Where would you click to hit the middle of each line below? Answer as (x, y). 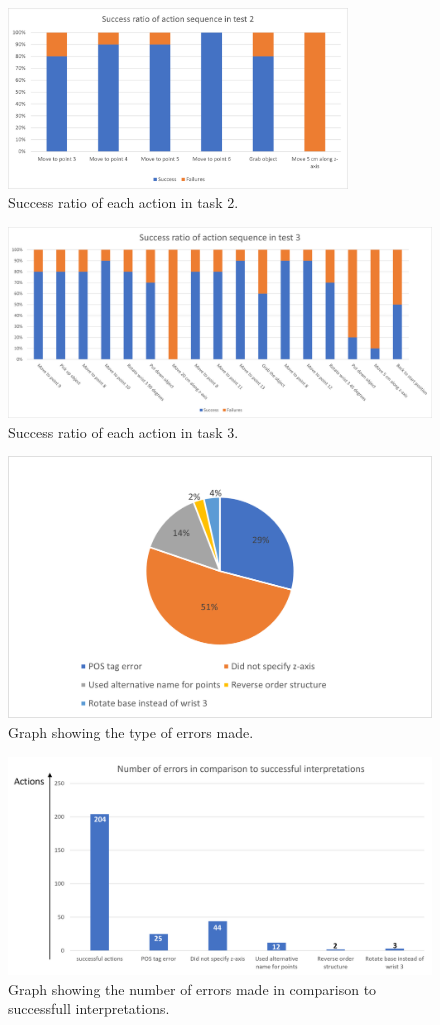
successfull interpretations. (89, 1008)
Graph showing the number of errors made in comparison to (192, 988)
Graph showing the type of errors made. (131, 732)
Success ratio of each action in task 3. (123, 431)
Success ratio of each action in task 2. (123, 202)
